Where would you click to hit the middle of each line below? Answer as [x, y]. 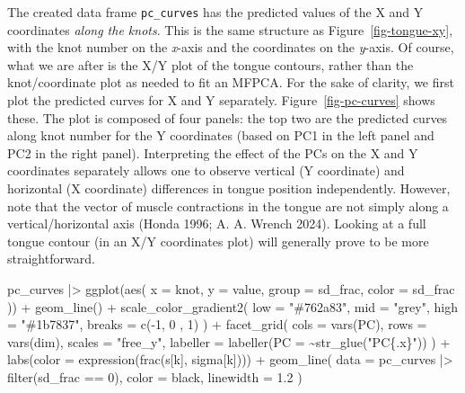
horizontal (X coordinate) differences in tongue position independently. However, [229, 188]
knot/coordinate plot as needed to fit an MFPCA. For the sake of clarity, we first [231, 82]
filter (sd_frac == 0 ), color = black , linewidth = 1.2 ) [155, 376]
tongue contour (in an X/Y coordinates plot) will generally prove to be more [218, 241]
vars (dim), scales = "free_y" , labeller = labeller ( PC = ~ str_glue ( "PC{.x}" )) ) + [229, 341]
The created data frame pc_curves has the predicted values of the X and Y [215, 12]
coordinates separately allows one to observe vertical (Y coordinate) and [206, 170]
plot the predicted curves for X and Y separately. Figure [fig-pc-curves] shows [221, 100]
